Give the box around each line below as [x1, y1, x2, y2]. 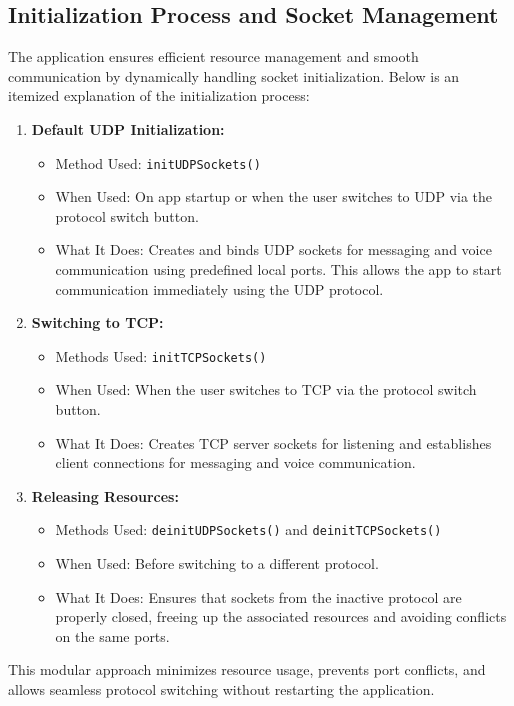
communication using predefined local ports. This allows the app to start [55, 259, 502, 280]
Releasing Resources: [31, 485, 179, 506]
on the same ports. [55, 625, 170, 646]
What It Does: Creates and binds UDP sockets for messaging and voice [55, 239, 492, 260]
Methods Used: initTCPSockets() [55, 345, 267, 366]
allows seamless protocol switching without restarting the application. [8, 679, 435, 700]
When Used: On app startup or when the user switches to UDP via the [55, 186, 493, 207]
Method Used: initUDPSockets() [55, 152, 261, 173]
